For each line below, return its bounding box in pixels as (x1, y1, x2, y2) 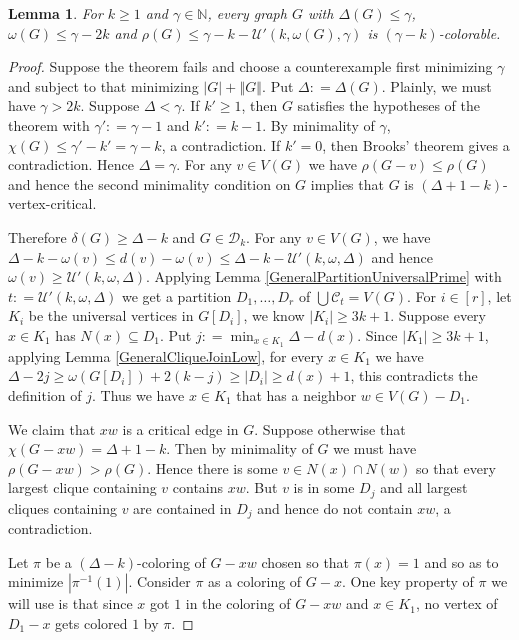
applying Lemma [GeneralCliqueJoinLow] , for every (8, 345, 324, 366)
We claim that (8, 418, 96, 439)
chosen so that (261, 551, 350, 572)
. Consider (128, 571, 191, 592)
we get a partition (122, 285, 232, 306)
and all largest (380, 477, 468, 498)
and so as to (424, 551, 499, 572)
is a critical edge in (122, 418, 239, 439)
